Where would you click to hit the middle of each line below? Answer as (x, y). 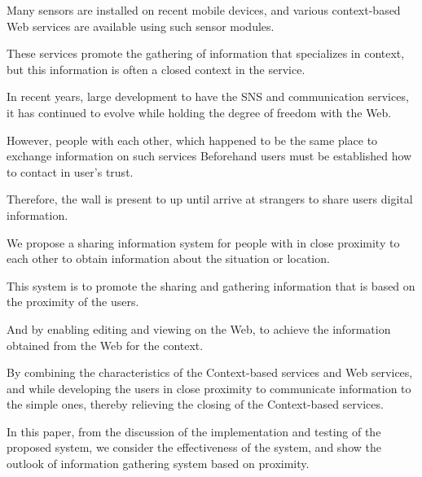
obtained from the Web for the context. (105, 345)
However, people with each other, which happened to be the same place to (192, 140)
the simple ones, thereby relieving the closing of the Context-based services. (195, 404)
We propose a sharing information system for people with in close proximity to (203, 242)
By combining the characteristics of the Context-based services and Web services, (210, 372)
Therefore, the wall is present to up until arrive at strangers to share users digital (210, 199)
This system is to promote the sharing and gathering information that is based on (211, 285)
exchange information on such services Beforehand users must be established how (209, 156)
